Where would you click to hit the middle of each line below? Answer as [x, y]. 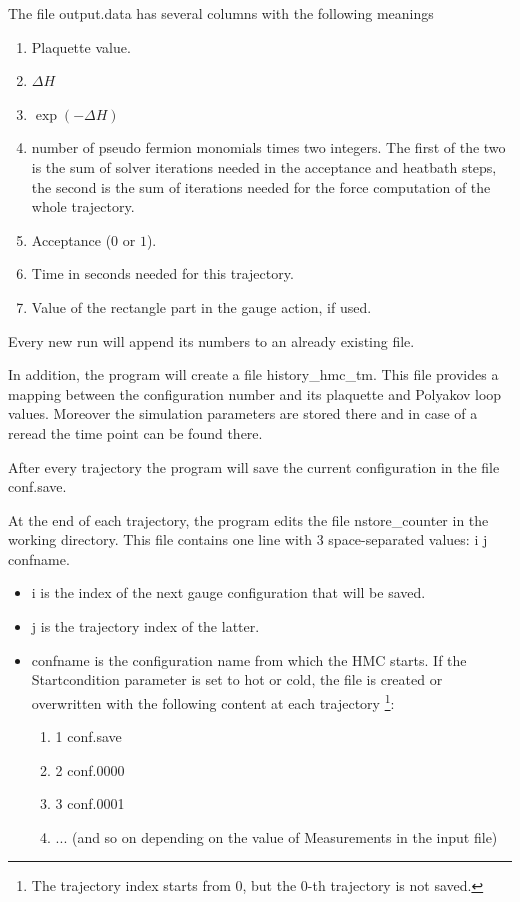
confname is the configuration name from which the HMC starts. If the [249, 659]
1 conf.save [88, 736]
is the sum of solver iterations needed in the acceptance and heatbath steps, [264, 166]
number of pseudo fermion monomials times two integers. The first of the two [268, 147]
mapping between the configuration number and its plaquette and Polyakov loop [255, 393]
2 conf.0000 [90, 769]
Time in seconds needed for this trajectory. [162, 273]
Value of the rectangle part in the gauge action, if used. [201, 306]
